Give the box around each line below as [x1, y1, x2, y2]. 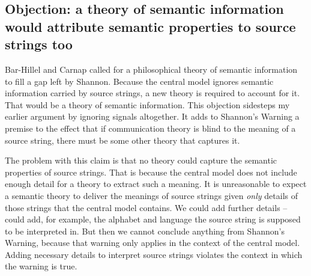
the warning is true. [5, 260, 77, 272]
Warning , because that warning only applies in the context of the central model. [5, 236, 300, 249]
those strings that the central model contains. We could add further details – [5, 201, 288, 213]
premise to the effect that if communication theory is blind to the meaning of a [5, 121, 296, 134]
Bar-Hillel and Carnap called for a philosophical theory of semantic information [5, 63, 298, 75]
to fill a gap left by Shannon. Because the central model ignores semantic [5, 75, 274, 87]
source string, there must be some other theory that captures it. [5, 133, 240, 146]
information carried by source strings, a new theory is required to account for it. [5, 87, 300, 99]
